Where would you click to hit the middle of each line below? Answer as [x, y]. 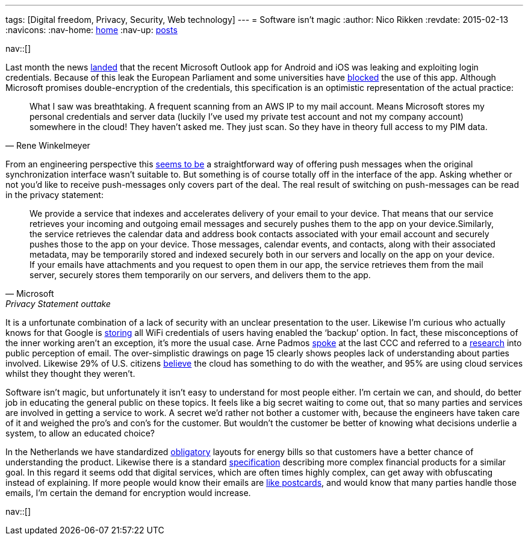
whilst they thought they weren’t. [70, 374]
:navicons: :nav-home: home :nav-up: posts [92, 30]
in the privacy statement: [54, 195]
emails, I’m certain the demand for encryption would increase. [128, 493]
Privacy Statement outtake [58, 304]
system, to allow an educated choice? [80, 433]
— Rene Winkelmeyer [48, 145]
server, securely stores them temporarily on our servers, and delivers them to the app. [200, 275]
